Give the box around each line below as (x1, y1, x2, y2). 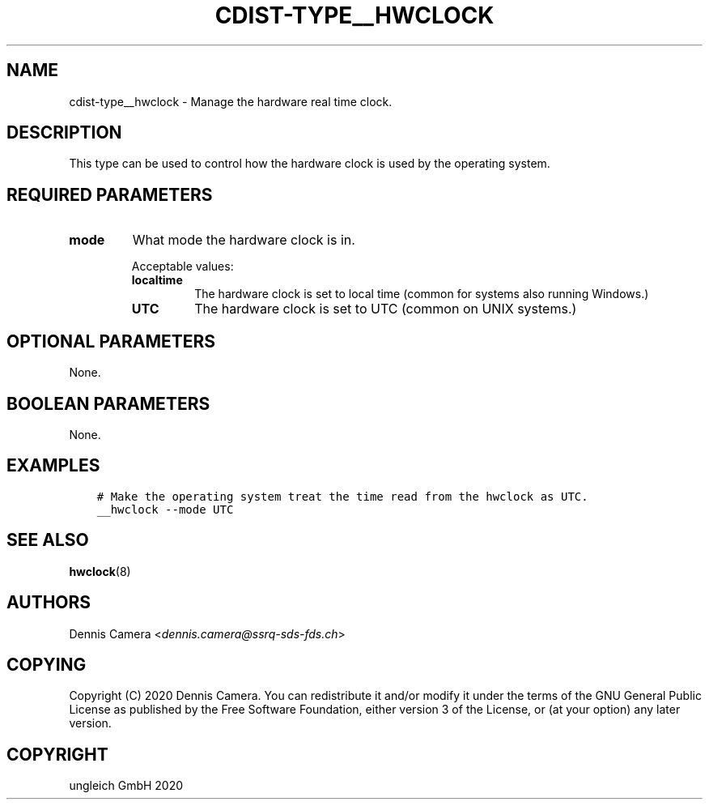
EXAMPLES (6, 455, 100, 476)
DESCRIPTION (6, 122, 122, 143)
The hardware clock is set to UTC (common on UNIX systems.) (194, 301, 577, 318)
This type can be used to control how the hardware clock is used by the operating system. (69, 156, 550, 171)
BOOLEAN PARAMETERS (6, 393, 210, 414)
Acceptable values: (131, 259, 234, 274)
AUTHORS (6, 592, 91, 613)
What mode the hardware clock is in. (132, 232, 355, 249)
